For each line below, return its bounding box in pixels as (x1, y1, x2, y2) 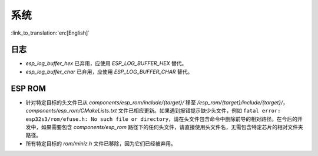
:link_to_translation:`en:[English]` (11, 29, 90, 36)
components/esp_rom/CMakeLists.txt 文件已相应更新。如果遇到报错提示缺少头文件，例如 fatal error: (25, 107, 281, 114)
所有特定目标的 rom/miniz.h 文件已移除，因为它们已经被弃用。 (25, 140, 177, 147)
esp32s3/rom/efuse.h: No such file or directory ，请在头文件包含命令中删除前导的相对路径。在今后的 (25, 115, 297, 123)
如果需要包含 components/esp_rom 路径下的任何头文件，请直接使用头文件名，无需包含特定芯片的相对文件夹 (41, 123, 303, 130)
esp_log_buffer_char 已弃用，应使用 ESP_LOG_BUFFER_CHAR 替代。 (25, 68, 193, 75)
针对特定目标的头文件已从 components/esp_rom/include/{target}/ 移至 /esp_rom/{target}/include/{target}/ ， (25, 99, 289, 106)
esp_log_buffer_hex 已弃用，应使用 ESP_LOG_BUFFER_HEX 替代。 (25, 60, 187, 67)
